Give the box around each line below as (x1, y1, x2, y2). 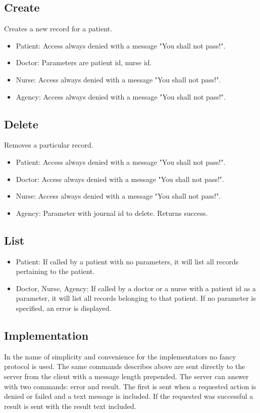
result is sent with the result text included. (4, 400, 136, 411)
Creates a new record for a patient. (4, 23, 113, 34)
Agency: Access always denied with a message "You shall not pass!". (16, 91, 226, 102)
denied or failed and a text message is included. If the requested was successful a (4, 391, 253, 401)
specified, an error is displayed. (16, 302, 112, 313)
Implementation (4, 327, 89, 343)
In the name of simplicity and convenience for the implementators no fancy (4, 351, 236, 361)
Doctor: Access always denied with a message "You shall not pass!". (16, 173, 224, 184)
